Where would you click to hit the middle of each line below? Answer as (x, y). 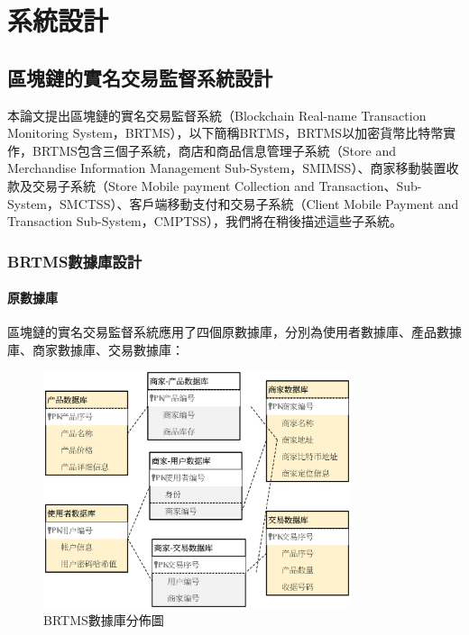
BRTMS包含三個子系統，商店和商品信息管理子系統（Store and (214, 150)
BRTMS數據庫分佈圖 (104, 619)
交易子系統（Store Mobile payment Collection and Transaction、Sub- (227, 185)
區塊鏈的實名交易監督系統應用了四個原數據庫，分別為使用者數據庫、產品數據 (234, 332)
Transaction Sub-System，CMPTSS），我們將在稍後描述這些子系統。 (205, 221)
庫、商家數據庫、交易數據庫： (96, 349)
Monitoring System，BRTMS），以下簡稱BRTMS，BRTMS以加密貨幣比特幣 (225, 133)
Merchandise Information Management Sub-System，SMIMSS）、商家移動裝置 (227, 168)
